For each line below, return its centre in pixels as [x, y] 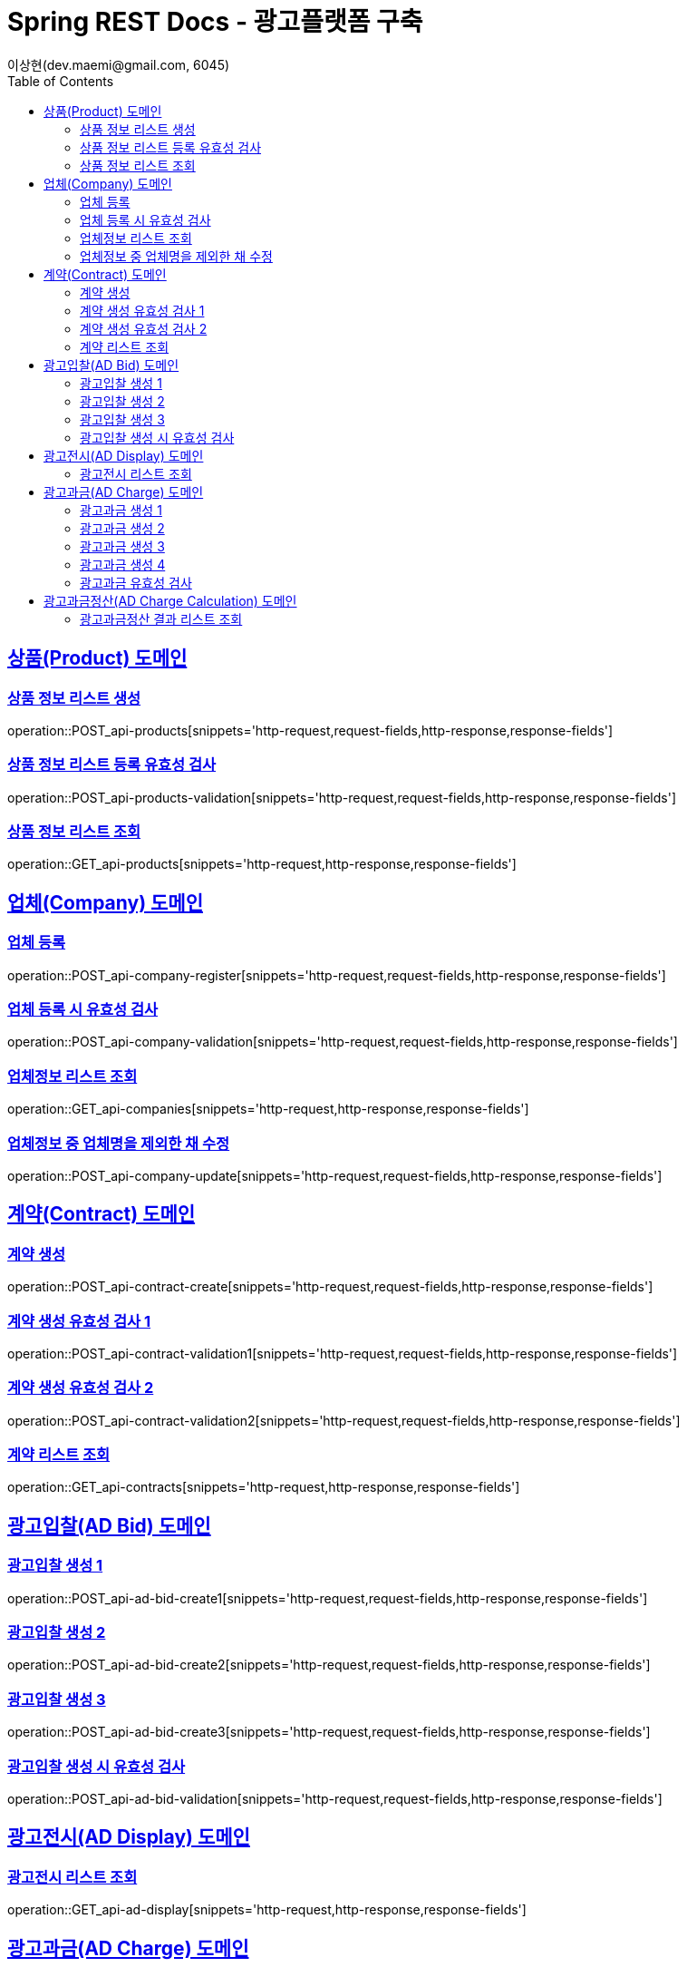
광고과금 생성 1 [121, 510]
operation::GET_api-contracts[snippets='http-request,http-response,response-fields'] [264, 1487]
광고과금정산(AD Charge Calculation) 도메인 [170, 600]
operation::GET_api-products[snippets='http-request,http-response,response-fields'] [262, 864]
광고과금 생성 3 [122, 546]
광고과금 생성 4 [123, 564]
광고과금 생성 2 [122, 528]
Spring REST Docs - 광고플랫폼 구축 [215, 22]
